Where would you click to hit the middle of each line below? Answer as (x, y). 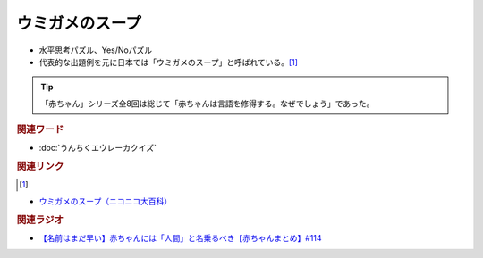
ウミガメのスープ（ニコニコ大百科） (106, 201)
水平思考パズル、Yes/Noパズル (95, 50)
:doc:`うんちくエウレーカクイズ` (97, 148)
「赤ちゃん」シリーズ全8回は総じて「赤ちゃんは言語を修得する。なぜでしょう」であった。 (208, 104)
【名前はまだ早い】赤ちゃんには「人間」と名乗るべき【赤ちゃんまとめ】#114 (180, 237)
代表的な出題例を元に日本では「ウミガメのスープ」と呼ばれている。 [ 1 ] (169, 62)
